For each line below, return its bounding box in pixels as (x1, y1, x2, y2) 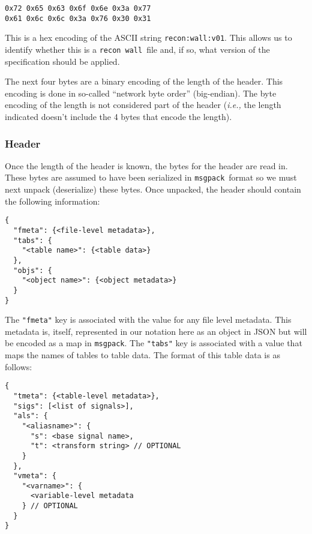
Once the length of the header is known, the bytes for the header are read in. (5, 159, 288, 172)
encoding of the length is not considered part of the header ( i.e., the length (5, 98, 281, 111)
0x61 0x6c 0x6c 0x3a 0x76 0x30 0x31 (5, 14, 151, 23)
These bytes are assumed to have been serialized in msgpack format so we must (5, 171, 297, 184)
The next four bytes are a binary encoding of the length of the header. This (5, 75, 283, 88)
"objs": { (13, 266, 52, 275)
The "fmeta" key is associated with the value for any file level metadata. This (5, 313, 292, 326)
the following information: (5, 194, 100, 207)
